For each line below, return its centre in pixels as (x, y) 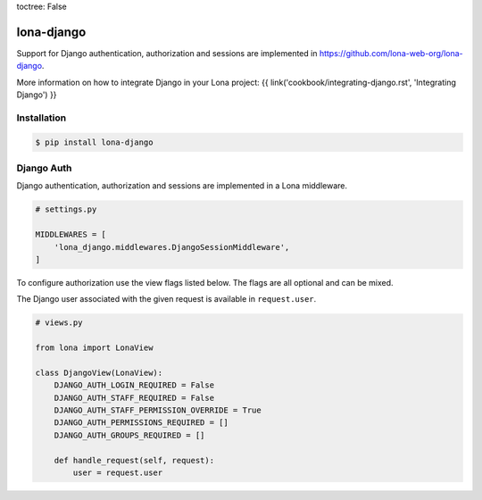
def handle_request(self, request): (134, 460)
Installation (42, 118)
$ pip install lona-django (94, 142)
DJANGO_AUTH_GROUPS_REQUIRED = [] (129, 435)
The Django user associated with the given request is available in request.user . (166, 299)
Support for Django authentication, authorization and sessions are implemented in (167, 53)
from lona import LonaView (94, 348)
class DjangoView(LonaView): (99, 372)
